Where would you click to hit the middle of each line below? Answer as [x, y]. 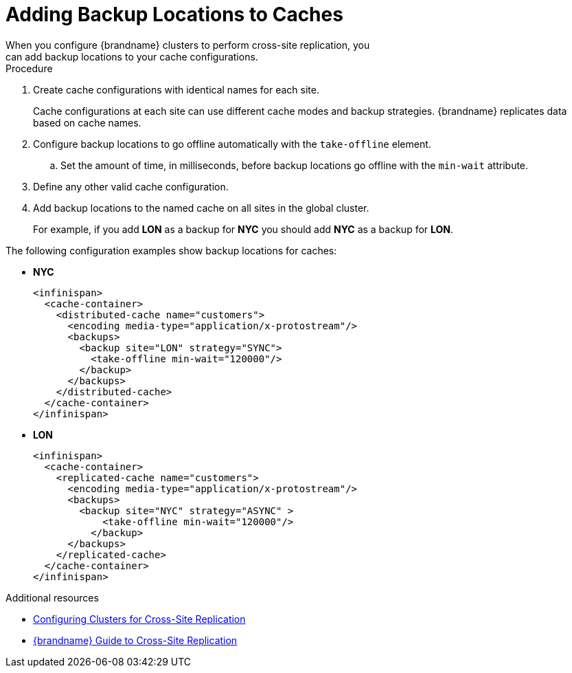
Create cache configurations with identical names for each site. [176, 89]
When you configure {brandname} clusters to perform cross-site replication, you [188, 45]
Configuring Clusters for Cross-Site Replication [139, 619]
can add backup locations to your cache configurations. [132, 56]
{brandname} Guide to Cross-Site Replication [135, 640]
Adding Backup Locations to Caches [174, 14]
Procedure [29, 68]
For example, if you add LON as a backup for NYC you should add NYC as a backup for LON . [243, 229]
